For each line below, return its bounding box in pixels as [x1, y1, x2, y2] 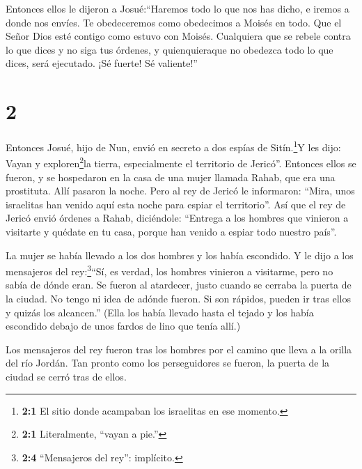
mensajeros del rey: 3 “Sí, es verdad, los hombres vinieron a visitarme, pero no [6, 262, 333, 278]
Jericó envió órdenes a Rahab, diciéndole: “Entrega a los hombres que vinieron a [6, 210, 349, 225]
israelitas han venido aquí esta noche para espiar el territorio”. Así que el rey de [6, 197, 346, 211]
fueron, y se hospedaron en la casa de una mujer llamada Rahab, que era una [6, 169, 336, 184]
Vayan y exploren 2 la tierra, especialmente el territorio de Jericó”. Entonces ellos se [6, 154, 356, 170]
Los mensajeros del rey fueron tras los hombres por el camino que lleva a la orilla [6, 341, 352, 356]
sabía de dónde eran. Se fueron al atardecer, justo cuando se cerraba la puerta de [6, 277, 352, 292]
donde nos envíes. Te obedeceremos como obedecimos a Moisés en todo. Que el [6, 15, 342, 29]
